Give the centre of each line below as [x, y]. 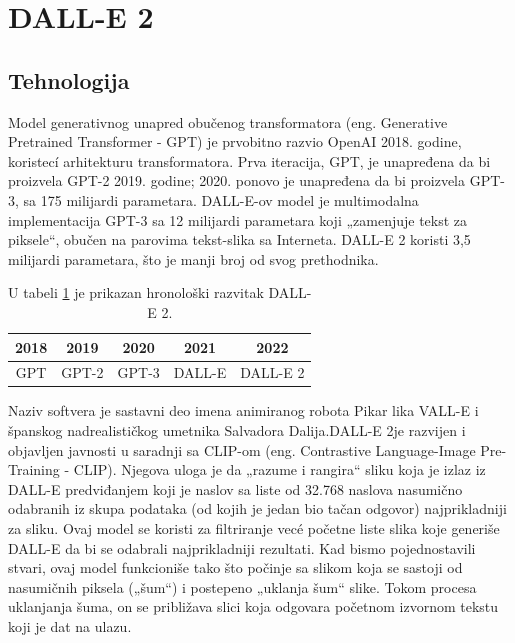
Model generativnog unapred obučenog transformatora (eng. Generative [228, 121]
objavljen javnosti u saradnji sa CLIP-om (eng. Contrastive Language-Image [242, 449]
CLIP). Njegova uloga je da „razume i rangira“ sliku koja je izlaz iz [279, 469]
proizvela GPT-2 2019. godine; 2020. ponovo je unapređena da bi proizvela [237, 180]
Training [34, 469]
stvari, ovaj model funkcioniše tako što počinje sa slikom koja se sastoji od [235, 567]
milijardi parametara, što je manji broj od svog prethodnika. [193, 258]
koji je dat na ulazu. [70, 625]
